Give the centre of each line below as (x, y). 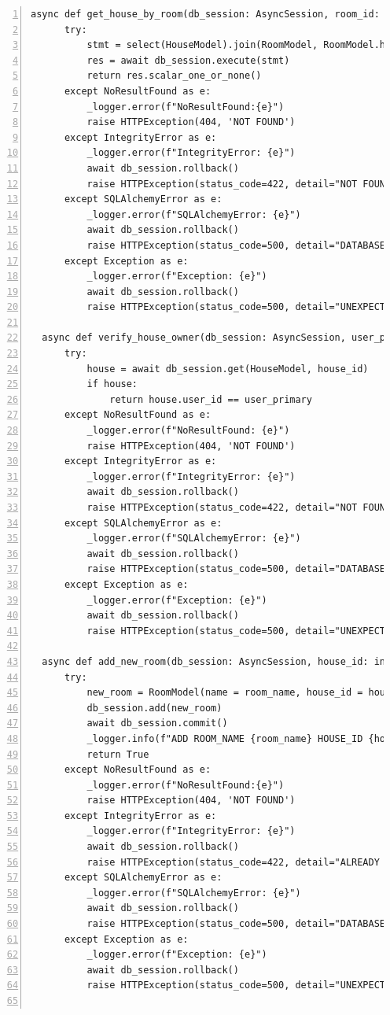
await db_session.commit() (157, 723)
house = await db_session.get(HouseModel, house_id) (228, 369)
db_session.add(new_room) (155, 708)
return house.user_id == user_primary (211, 399)
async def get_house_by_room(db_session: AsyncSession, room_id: (205, 14)
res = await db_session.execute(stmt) (188, 60)
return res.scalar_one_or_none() (174, 76)
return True (118, 754)
